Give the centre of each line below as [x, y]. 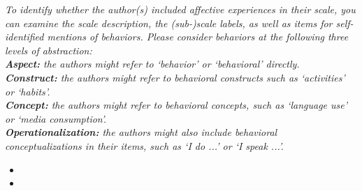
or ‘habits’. [28, 91]
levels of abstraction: [49, 50]
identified [24, 37]
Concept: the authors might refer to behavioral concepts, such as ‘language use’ [176, 105]
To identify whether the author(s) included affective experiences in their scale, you [180, 9]
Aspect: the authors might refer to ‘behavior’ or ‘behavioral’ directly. [152, 64]
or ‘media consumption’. [56, 118]
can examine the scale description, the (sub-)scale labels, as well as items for [169, 23]
